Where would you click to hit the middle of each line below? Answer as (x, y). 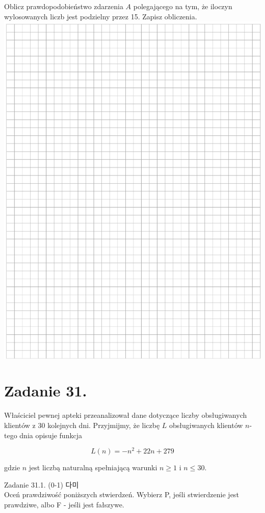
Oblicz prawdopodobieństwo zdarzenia (64, 6)
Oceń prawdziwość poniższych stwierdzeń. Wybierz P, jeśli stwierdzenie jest (122, 494)
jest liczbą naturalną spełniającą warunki (93, 467)
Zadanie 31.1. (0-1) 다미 (42, 484)
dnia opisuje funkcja (51, 435)
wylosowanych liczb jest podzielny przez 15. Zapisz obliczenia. (101, 16)
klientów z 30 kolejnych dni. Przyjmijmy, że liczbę (82, 425)
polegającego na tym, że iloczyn (183, 6)
